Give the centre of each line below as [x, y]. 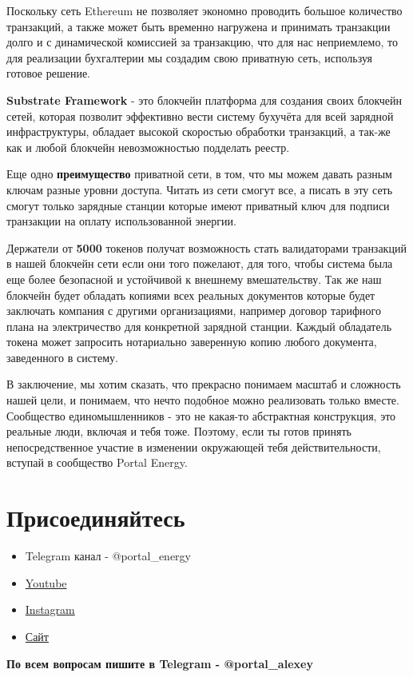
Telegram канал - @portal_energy [108, 556]
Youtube [46, 582]
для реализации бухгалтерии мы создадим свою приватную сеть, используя [190, 57]
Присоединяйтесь [96, 518]
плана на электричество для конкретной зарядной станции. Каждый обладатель [199, 326]
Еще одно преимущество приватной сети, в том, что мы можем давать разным [199, 174]
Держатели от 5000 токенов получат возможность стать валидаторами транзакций [206, 247]
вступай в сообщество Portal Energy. [97, 462]
